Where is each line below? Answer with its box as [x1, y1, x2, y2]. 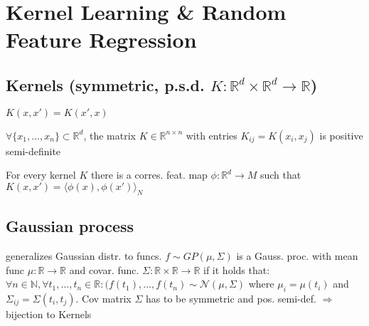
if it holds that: [203, 262, 270, 277]
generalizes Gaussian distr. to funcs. [6, 248, 162, 263]
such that [260, 167, 301, 182]
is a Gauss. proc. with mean [236, 248, 358, 263]
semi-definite [6, 143, 61, 158]
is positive [319, 127, 363, 142]
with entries [186, 127, 237, 142]
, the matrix [83, 127, 136, 142]
